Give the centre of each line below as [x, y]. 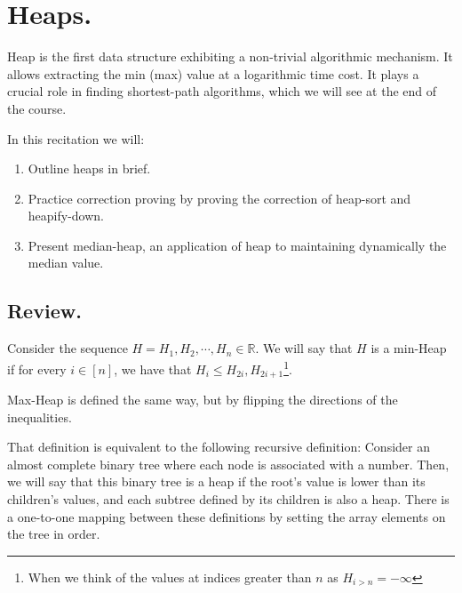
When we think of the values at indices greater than [170, 577]
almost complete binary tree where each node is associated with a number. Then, [228, 464]
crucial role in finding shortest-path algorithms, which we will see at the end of [222, 91]
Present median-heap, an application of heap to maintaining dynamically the [237, 245]
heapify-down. [66, 216]
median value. [66, 263]
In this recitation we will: [76, 138]
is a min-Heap [409, 348]
